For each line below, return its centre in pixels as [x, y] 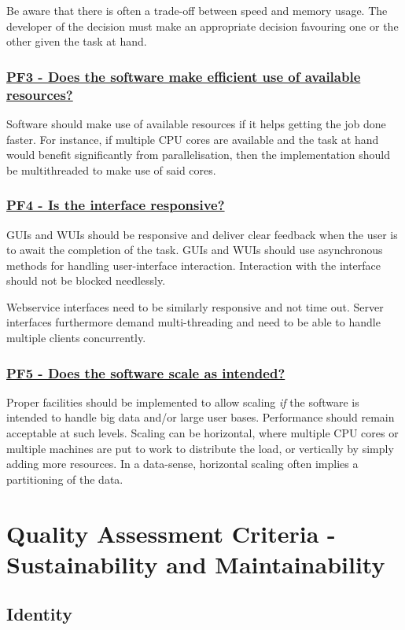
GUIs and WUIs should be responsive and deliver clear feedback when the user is [202, 234]
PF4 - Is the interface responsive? [116, 205]
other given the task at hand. [77, 41]
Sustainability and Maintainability [196, 564]
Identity [39, 614]
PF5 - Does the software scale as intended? [146, 372]
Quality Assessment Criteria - [171, 533]
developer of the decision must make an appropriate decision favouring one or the [202, 26]
